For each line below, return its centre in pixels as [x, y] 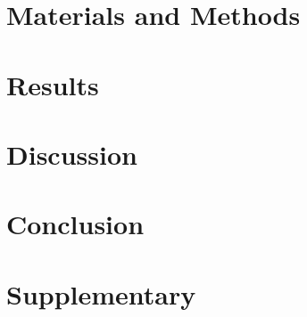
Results [53, 84]
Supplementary [101, 293]
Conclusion [75, 224]
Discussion [72, 154]
